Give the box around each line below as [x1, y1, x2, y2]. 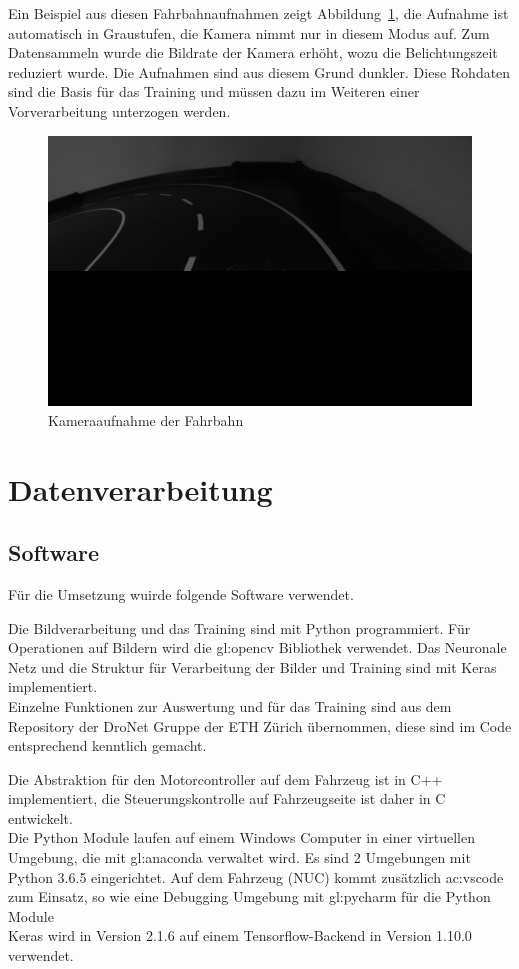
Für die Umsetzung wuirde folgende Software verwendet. [8, 583, 354, 604]
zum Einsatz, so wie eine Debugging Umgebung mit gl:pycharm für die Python [8, 886, 491, 907]
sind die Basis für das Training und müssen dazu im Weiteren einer [8, 81, 420, 102]
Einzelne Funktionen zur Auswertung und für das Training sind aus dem [8, 695, 452, 716]
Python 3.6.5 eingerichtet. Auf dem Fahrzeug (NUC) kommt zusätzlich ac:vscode [8, 866, 504, 887]
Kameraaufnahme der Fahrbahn [48, 409, 244, 430]
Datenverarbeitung [8, 468, 273, 509]
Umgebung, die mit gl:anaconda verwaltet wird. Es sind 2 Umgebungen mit [8, 847, 471, 868]
